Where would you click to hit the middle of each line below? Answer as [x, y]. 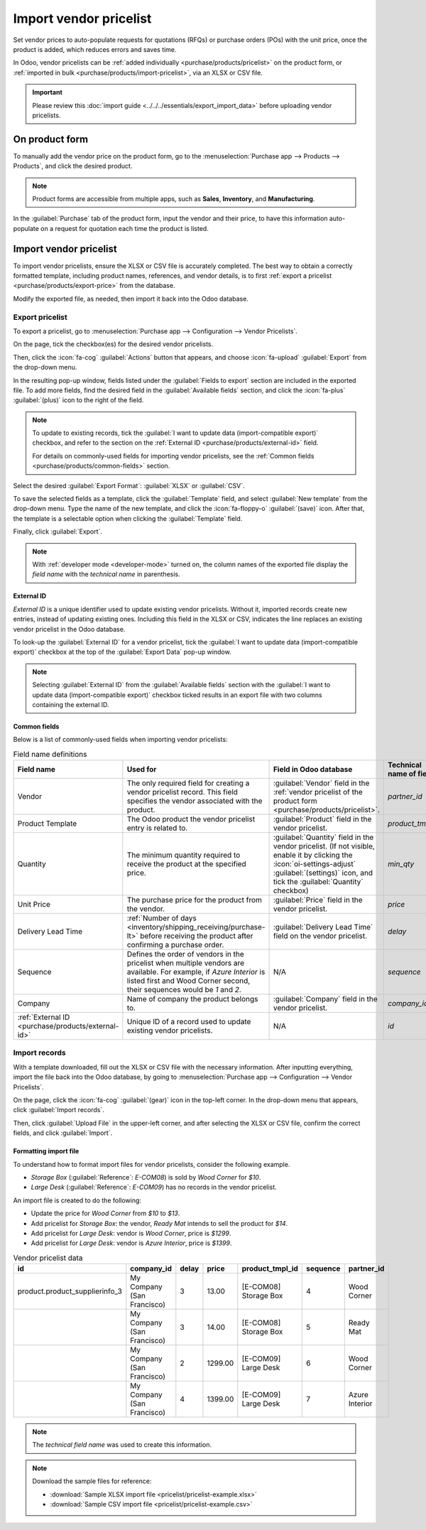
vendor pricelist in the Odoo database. [69, 629]
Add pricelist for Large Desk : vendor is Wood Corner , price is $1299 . [131, 1233]
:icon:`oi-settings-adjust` [315, 864]
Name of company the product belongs [192, 999]
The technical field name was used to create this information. [122, 1445]
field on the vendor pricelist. [320, 936]
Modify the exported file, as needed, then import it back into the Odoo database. [131, 298]
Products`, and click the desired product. [73, 166]
